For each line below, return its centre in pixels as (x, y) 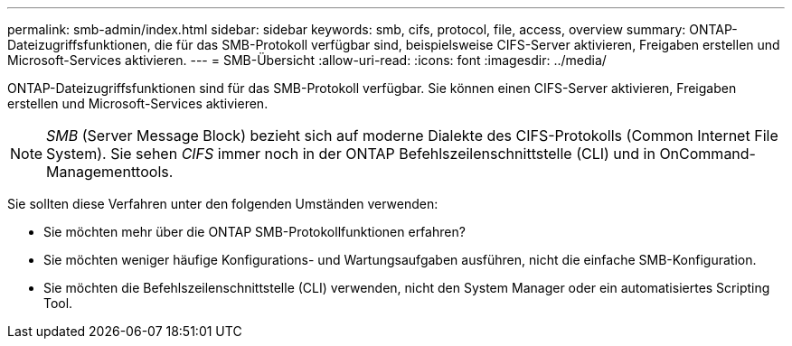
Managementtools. (110, 172)
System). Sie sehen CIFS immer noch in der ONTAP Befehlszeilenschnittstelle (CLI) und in (351, 154)
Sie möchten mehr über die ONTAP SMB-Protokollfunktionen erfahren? (255, 232)
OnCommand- (707, 154)
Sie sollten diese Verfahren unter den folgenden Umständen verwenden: (223, 204)
